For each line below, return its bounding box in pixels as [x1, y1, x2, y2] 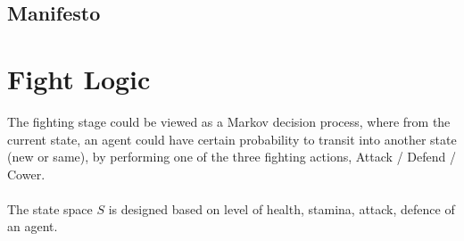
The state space [7, 199, 93, 218]
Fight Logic [7, 60, 151, 96]
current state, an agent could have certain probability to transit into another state [7, 129, 457, 148]
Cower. [7, 164, 46, 183]
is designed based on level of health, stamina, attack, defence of [108, 199, 455, 218]
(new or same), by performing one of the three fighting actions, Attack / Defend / [7, 147, 456, 166]
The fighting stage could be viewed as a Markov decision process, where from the [7, 112, 451, 130]
